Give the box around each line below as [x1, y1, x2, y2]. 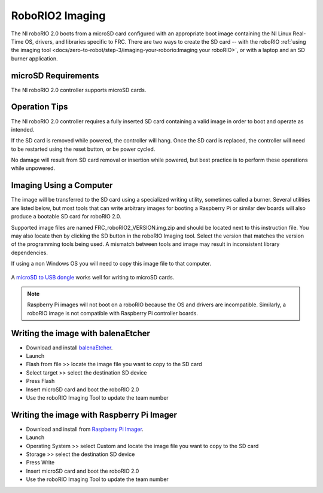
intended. [11, 126, 35, 133]
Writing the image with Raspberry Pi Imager [11, 410, 178, 420]
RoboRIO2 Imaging [11, 9, 106, 22]
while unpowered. [11, 165, 56, 172]
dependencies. [11, 249, 48, 256]
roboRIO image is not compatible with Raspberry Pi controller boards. [27, 309, 199, 317]
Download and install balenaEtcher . [26, 344, 113, 351]
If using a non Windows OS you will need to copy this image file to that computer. [11, 260, 212, 267]
